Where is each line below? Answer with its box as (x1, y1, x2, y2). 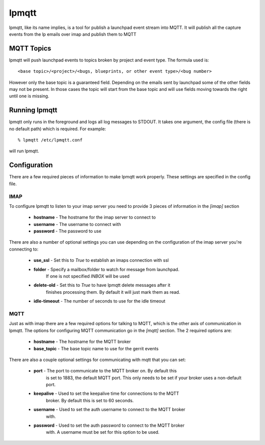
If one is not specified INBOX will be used (46, 273, 130, 279)
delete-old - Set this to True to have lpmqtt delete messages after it (33, 282, 171, 288)
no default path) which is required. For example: (9, 126, 106, 132)
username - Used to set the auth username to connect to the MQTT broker (33, 407, 185, 413)
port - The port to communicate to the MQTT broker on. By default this (33, 368, 177, 374)
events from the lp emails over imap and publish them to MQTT (9, 31, 137, 37)
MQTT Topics (9, 44, 52, 53)
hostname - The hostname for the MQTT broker (33, 339, 131, 345)
